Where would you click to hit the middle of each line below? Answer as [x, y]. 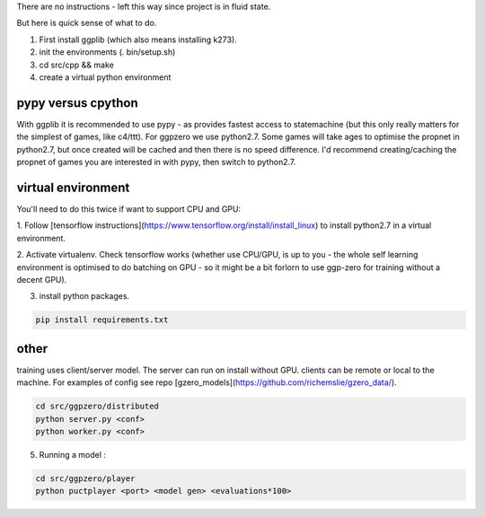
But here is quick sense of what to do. [87, 23]
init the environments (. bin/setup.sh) [107, 52]
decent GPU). [42, 279]
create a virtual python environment [105, 77]
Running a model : [73, 454]
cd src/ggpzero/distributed [97, 407]
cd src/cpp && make [76, 65]
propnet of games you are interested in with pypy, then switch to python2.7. [156, 162]
